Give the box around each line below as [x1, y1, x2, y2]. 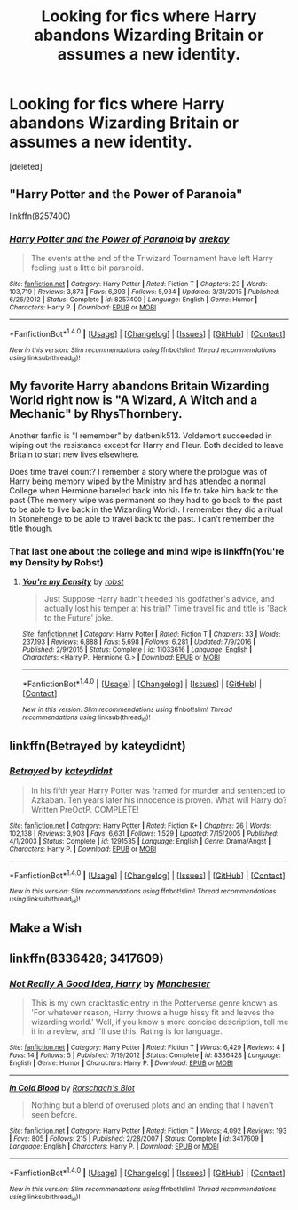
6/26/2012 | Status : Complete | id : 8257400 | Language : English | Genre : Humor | [9, 295, 258, 304]
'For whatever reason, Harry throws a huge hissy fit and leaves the [30, 1006, 275, 1017]
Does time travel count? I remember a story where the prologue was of [9, 466, 268, 477]
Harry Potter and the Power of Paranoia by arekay [9, 233, 230, 245]
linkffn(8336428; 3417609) [9, 950, 164, 966]
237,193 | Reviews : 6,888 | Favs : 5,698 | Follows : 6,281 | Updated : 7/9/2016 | [21, 637, 256, 646]
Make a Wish [9, 920, 82, 935]
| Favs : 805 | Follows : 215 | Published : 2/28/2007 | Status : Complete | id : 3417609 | [9, 1134, 263, 1143]
